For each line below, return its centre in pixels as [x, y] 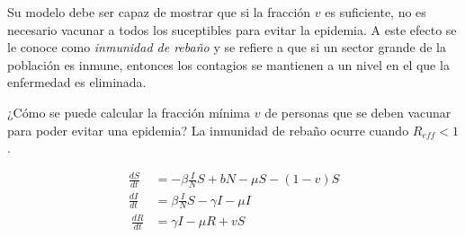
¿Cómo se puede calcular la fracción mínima [129, 112]
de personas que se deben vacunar [358, 112]
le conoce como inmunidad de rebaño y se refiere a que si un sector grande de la [227, 47]
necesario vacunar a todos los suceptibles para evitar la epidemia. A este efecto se [232, 29]
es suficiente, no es [376, 12]
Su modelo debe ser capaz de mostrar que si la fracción [159, 12]
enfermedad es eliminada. [77, 82]
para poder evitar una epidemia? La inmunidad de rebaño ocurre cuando [208, 130]
